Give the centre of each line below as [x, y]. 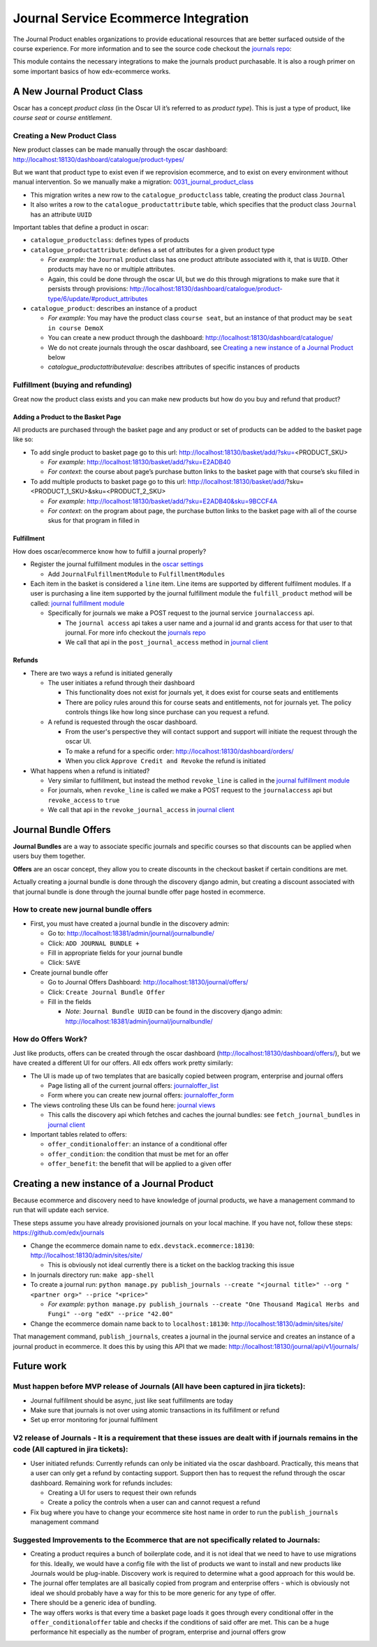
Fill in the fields [70, 1001]
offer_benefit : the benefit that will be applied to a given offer [140, 1164]
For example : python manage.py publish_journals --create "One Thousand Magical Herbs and [204, 1304]
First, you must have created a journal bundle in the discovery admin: [130, 923]
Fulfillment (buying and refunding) [73, 385]
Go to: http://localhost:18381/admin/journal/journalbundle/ [131, 933]
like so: [23, 439]
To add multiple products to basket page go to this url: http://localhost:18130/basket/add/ [158, 481]
